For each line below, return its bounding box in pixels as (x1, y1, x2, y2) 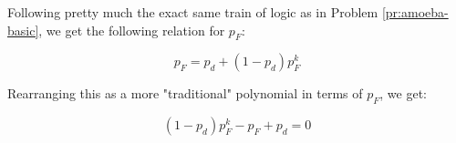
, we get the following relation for (38, 20, 225, 39)
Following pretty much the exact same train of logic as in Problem (7, 3, 378, 21)
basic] (7, 20, 39, 39)
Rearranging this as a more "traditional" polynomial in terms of (7, 84, 363, 103)
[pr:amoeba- (381, 3, 449, 21)
